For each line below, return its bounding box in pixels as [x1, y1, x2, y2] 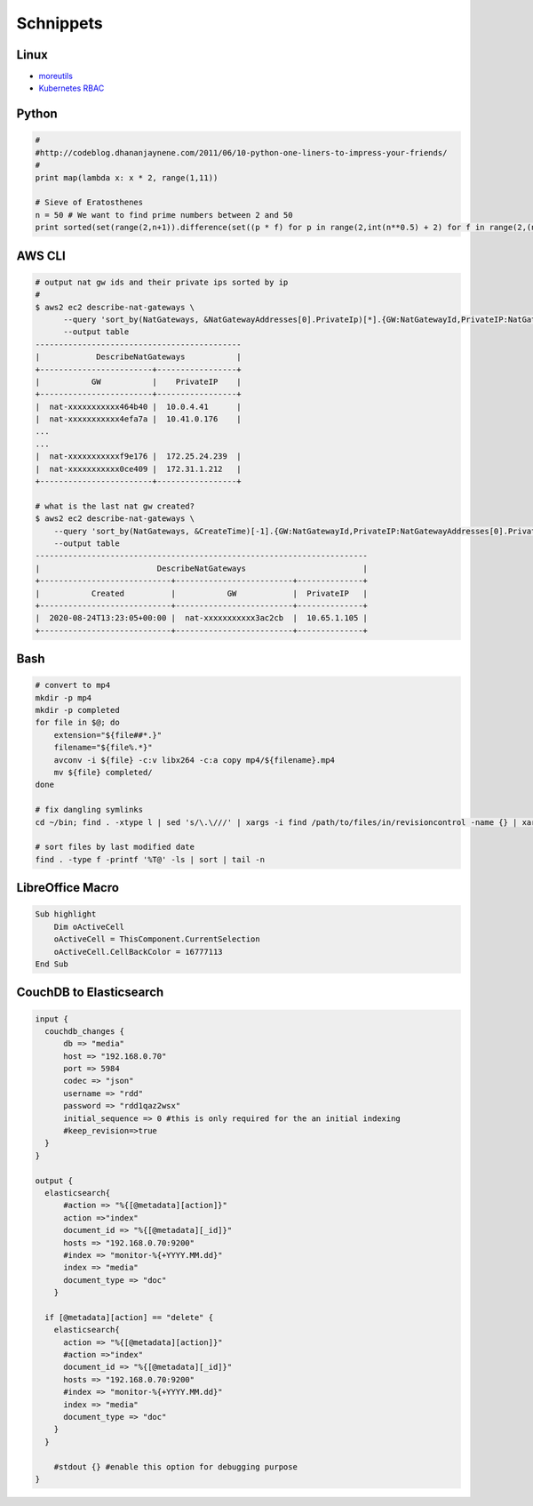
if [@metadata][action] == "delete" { [44, 1312, 213, 1322]
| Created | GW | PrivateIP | [35, 588, 369, 598]
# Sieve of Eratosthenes [35, 197, 144, 208]
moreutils [38, 71, 73, 82]
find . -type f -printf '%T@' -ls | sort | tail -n [35, 854, 266, 864]
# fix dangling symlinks [35, 805, 144, 815]
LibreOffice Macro [16, 880, 120, 895]
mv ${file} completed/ [53, 767, 153, 778]
